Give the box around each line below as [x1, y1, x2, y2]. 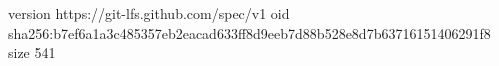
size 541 [8, 42, 56, 63]
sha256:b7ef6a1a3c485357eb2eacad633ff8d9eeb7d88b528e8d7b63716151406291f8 [8, 22, 491, 43]
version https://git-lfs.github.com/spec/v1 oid [8, 3, 290, 23]
